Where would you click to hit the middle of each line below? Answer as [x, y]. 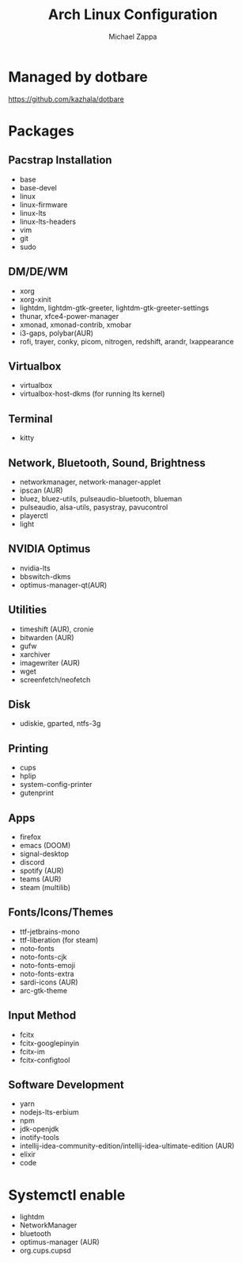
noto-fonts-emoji [47, 965]
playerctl [34, 515]
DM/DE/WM [38, 272]
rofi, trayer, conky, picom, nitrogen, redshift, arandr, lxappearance [127, 341]
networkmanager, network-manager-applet [90, 482]
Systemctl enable [67, 1195]
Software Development [66, 1085]
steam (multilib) [45, 887]
